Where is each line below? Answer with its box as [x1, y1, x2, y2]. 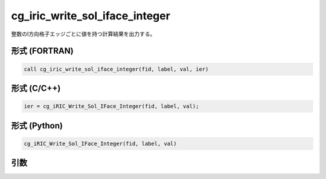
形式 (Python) [11, 120, 63, 131]
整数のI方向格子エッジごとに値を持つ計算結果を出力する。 [11, 30, 156, 37]
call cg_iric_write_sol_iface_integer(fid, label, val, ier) [24, 65, 209, 73]
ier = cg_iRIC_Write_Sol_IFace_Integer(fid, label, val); [24, 103, 199, 110]
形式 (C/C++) [11, 83, 61, 93]
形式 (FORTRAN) [11, 46, 74, 56]
